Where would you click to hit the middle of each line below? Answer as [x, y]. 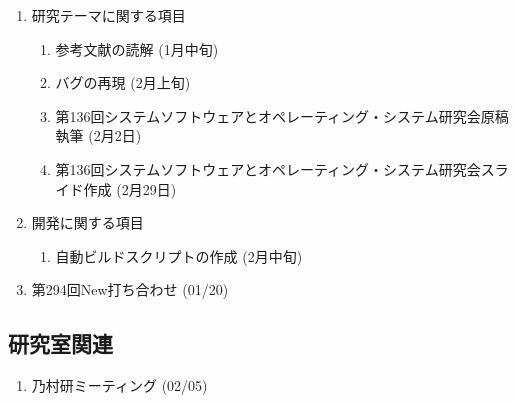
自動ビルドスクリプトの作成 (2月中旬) [179, 255]
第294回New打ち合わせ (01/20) [130, 289]
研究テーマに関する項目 [108, 15]
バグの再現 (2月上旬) [123, 82]
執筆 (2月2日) [98, 135]
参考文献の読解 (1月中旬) [137, 48]
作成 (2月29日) [130, 188]
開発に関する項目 [87, 222]
